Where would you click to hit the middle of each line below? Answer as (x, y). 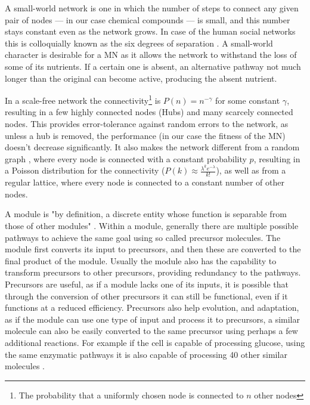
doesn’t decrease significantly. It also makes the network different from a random (152, 147)
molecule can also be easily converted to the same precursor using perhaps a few (151, 331)
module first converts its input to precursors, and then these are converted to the (153, 249)
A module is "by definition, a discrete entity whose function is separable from (146, 214)
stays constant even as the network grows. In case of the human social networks (150, 31)
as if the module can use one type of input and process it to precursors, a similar (152, 319)
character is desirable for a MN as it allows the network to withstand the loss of (151, 55)
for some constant (247, 100)
